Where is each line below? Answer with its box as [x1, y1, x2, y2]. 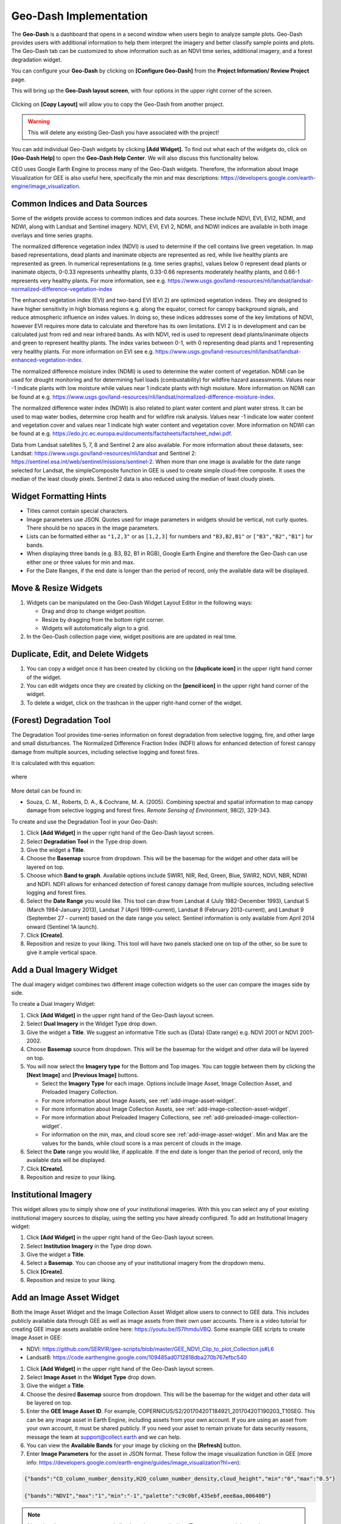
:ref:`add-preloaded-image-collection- [202, 1114, 299, 1121]
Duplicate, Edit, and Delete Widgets [11, 649, 149, 660]
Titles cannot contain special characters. [26, 507, 129, 515]
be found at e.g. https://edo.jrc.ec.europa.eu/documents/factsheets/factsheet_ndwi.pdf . [11, 430, 233, 437]
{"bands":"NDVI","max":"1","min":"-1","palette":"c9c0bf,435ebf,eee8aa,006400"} [24, 1492, 272, 1499]
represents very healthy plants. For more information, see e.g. [11, 277, 167, 284]
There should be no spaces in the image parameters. [26, 524, 160, 532]
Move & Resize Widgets [11, 583, 103, 593]
